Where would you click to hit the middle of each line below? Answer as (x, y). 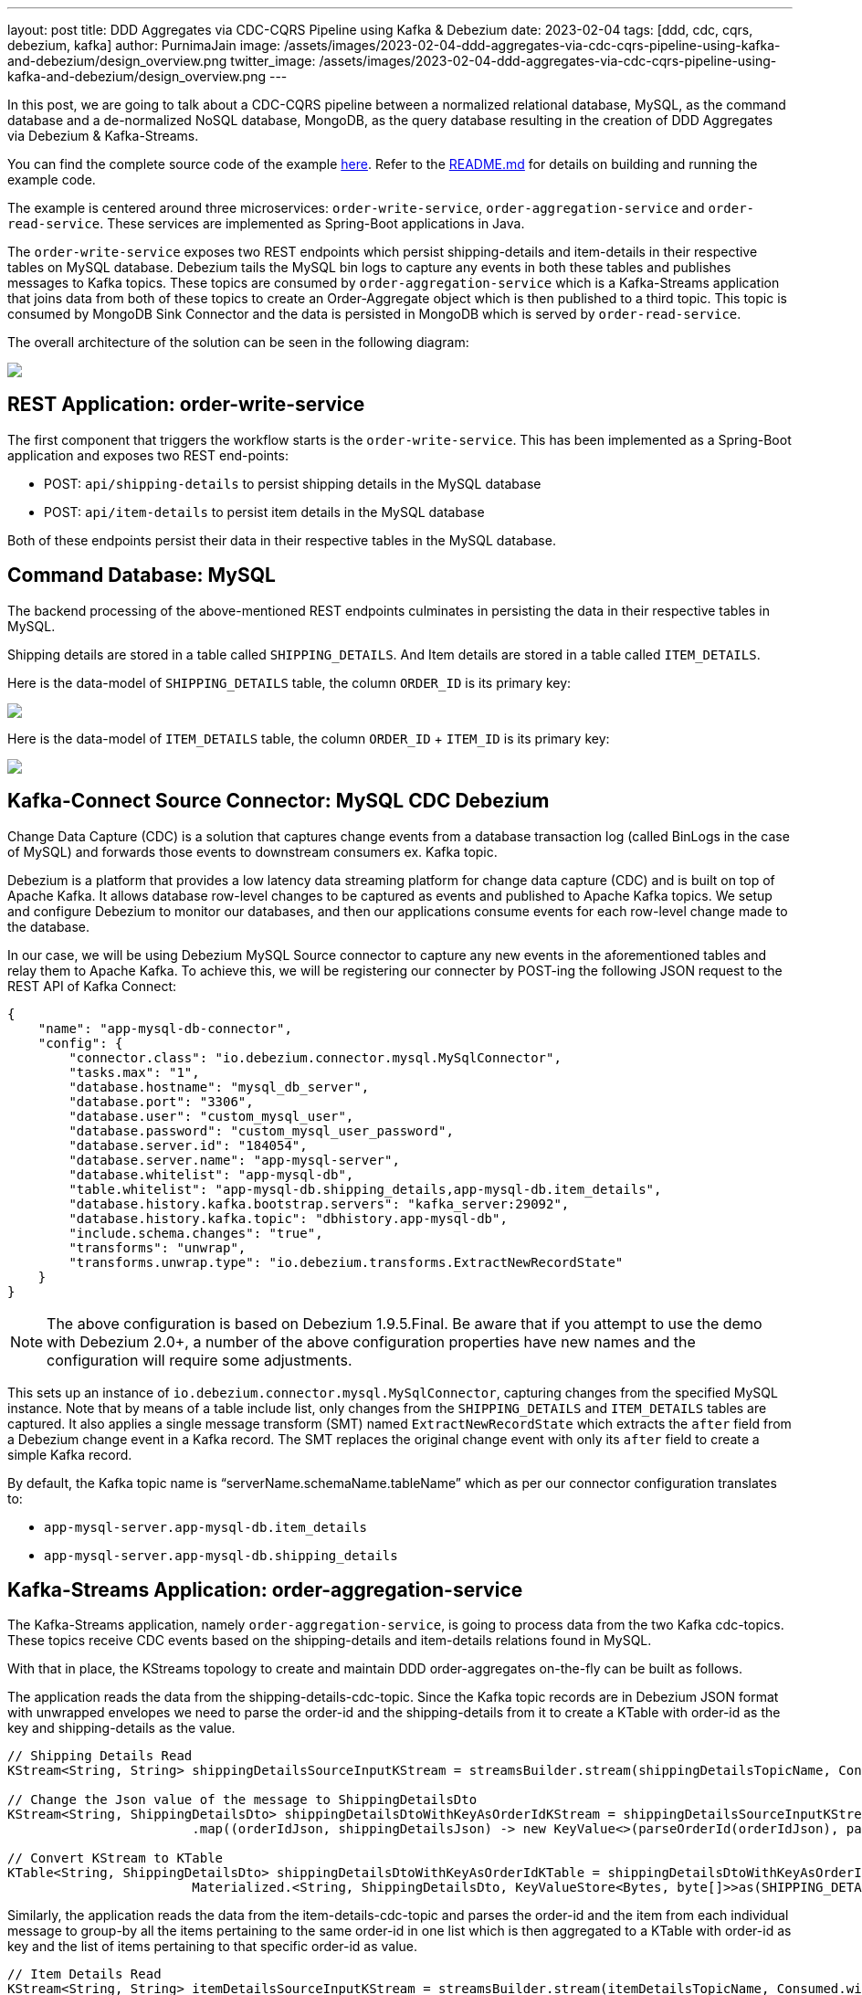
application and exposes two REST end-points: (148, 455)
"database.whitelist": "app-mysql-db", (211, 1174)
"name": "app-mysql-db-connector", (165, 1028)
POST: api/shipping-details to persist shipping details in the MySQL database (293, 483)
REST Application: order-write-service (186, 405)
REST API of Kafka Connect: (92, 986)
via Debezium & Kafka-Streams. (103, 136)
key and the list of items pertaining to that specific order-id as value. (213, 1947)
